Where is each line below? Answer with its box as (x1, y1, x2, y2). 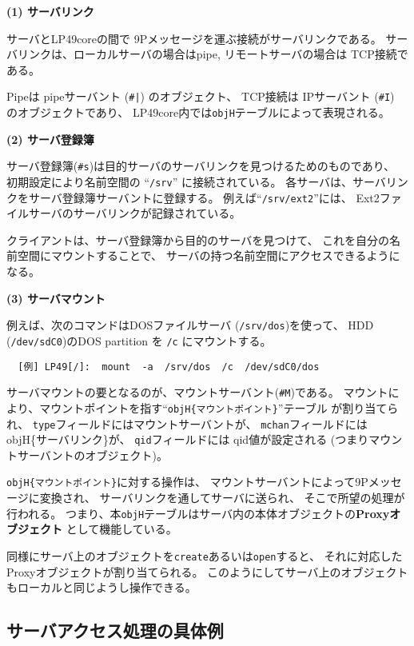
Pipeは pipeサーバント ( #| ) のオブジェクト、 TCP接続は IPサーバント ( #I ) (6, 88, 395, 105)
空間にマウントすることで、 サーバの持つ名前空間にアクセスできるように (17, 247, 400, 264)
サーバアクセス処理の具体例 (6, 618, 224, 643)
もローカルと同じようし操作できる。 (6, 579, 197, 596)
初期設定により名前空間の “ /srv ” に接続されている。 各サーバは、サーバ (6, 173, 386, 189)
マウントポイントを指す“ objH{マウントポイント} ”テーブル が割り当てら (39, 399, 399, 416)
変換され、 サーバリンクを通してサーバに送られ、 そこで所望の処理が (39, 489, 405, 506)
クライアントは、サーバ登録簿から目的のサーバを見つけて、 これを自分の (6, 231, 390, 248)
